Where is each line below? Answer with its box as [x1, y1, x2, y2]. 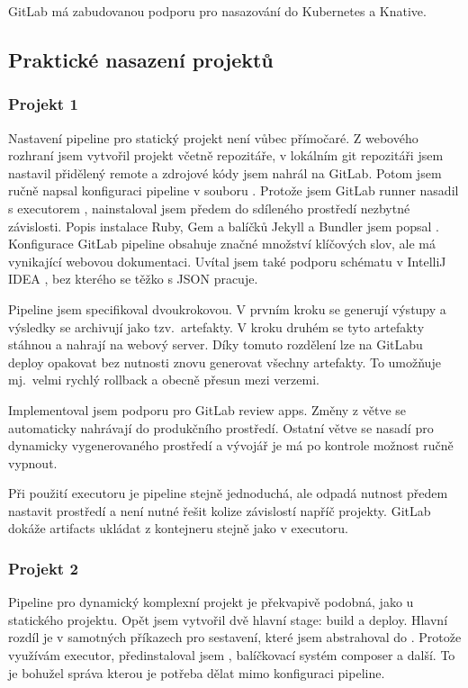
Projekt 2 [8, 557, 78, 579]
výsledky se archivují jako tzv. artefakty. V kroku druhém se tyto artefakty [8, 317, 425, 336]
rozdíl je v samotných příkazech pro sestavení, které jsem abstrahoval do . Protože [8, 628, 462, 647]
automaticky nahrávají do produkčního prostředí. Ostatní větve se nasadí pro [8, 418, 434, 437]
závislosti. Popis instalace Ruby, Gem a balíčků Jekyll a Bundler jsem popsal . [8, 216, 439, 235]
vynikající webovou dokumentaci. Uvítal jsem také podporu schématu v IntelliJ [8, 251, 446, 270]
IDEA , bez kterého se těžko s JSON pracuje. [8, 269, 258, 288]
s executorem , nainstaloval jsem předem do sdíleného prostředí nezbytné [8, 198, 410, 217]
